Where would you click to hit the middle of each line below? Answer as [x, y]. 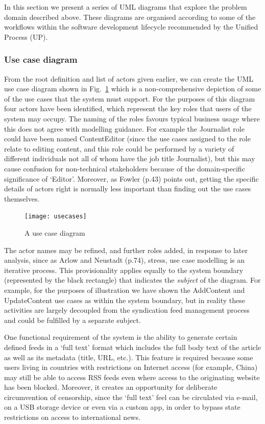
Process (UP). [26, 36]
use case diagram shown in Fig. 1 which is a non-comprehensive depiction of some [133, 89]
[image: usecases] [56, 217]
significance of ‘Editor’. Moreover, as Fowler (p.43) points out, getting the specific [131, 178]
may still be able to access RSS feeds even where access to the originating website [132, 377]
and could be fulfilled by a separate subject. [73, 320]
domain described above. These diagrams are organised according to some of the [130, 17]
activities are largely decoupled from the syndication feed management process [127, 310]
